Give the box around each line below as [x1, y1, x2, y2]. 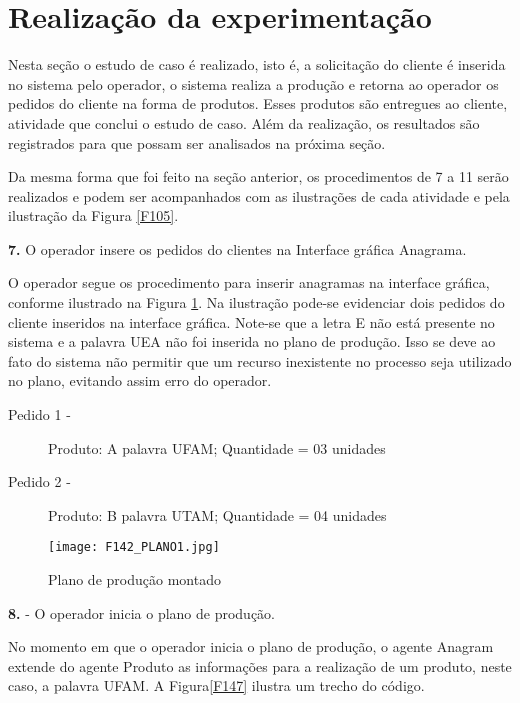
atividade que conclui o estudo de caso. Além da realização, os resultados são [8, 112, 480, 133]
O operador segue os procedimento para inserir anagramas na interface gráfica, [8, 272, 490, 293]
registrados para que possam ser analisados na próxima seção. [8, 132, 386, 153]
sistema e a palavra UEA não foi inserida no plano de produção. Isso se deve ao [8, 331, 496, 352]
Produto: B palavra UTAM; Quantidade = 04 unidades [48, 504, 387, 525]
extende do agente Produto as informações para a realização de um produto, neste [8, 655, 512, 676]
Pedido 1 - [8, 404, 71, 425]
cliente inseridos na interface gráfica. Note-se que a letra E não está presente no [8, 311, 495, 332]
